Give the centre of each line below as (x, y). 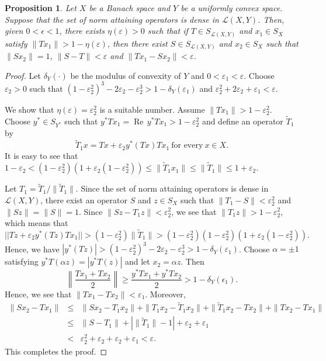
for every (187, 146)
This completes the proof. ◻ (56, 351)
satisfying (22, 261)
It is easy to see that (41, 156)
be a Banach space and (130, 8)
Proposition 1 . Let (41, 8)
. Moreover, (165, 294)
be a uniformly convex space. (232, 8)
